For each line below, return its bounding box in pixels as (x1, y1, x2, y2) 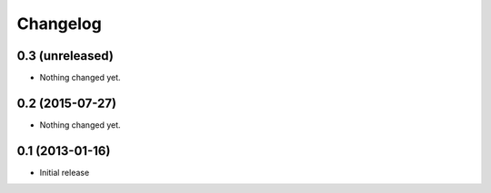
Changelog (16, 14, 102, 34)
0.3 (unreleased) (16, 48, 114, 63)
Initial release (39, 167, 90, 178)
